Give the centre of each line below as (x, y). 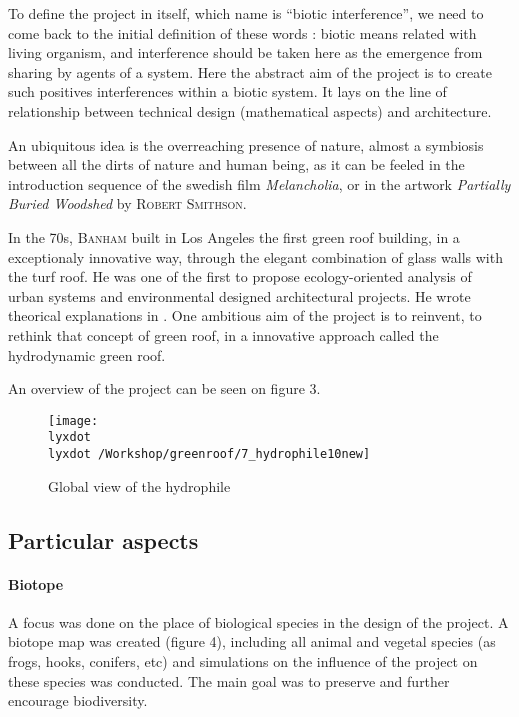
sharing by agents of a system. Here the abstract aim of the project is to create (250, 71)
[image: (73, 420)
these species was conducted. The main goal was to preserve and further (229, 680)
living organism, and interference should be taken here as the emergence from (245, 52)
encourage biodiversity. (78, 700)
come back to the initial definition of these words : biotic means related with (242, 32)
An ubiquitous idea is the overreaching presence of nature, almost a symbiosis (246, 144)
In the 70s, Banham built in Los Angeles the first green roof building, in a (234, 236)
